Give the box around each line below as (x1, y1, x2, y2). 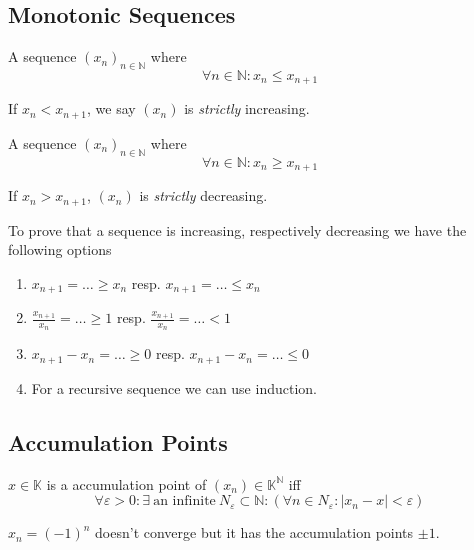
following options (8, 239, 112, 260)
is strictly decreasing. (139, 185, 268, 206)
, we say (87, 98, 136, 119)
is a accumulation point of (46, 473, 207, 494)
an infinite (153, 494, 216, 509)
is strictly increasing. (184, 98, 310, 119)
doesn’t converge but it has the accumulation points (95, 522, 414, 543)
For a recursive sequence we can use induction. (31, 377, 317, 398)
